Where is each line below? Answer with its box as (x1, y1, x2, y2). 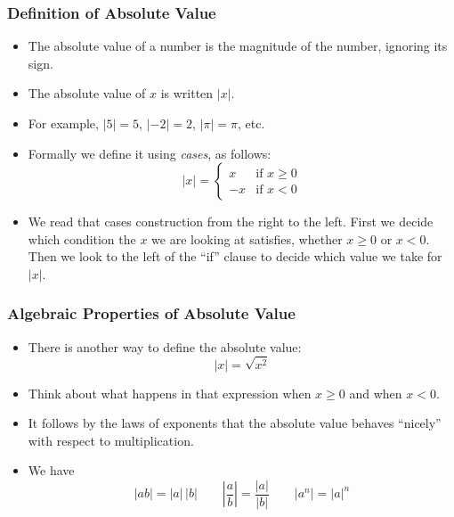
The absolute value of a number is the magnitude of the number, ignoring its (28, 37, 448, 55)
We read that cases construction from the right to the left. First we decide (28, 212, 434, 231)
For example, (28, 114, 99, 132)
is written (160, 84, 214, 103)
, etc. (237, 114, 265, 132)
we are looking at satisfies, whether (151, 229, 343, 248)
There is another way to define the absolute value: (28, 337, 302, 356)
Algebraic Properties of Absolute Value (7, 302, 296, 324)
